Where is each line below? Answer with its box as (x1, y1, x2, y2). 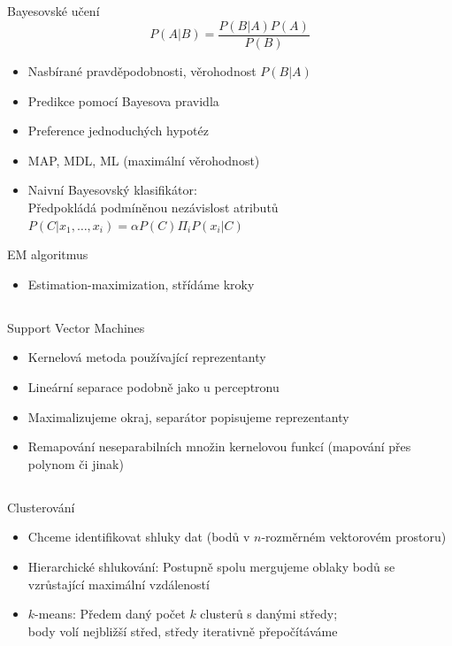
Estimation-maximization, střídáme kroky (27, 274, 255, 293)
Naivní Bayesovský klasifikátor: (27, 181, 197, 199)
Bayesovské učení (7, 2, 100, 20)
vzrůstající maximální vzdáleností (27, 574, 210, 593)
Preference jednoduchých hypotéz (27, 121, 209, 140)
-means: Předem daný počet (34, 604, 186, 623)
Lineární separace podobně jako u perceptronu (27, 377, 280, 396)
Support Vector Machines (7, 318, 145, 336)
